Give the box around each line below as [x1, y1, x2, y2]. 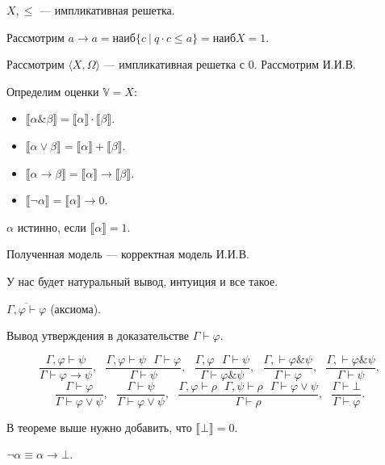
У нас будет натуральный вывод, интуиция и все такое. [6, 272, 278, 289]
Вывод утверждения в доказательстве [6, 327, 189, 344]
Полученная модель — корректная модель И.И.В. [6, 245, 249, 262]
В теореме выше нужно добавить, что [6, 418, 192, 435]
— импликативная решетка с [103, 56, 245, 73]
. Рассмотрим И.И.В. [253, 56, 356, 73]
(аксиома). [50, 300, 102, 316]
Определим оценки [6, 82, 99, 99]
